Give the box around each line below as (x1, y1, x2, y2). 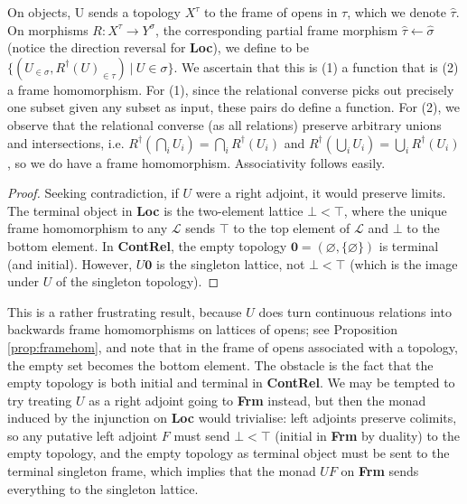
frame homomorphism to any (7, 219, 168, 238)
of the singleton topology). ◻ (55, 272, 219, 291)
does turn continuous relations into (258, 302, 452, 321)
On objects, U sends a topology (7, 3, 181, 21)
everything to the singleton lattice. (7, 479, 199, 498)
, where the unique (343, 201, 447, 219)
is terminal (378, 236, 439, 255)
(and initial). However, (7, 254, 133, 273)
